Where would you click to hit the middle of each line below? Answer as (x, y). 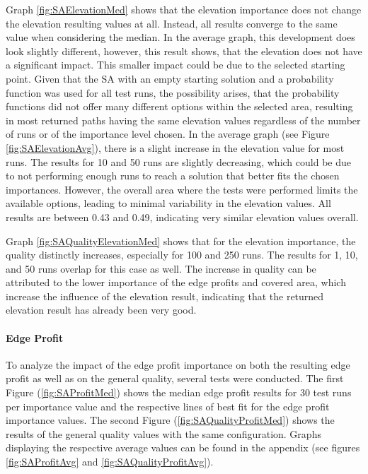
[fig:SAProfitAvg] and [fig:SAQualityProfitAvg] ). (110, 462)
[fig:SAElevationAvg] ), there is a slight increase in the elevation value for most (175, 147)
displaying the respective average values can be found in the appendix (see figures (183, 448)
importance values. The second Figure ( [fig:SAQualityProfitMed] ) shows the (170, 420)
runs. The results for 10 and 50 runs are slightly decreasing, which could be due (178, 161)
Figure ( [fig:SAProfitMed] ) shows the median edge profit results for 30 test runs (179, 392)
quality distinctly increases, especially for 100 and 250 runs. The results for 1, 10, (182, 255)
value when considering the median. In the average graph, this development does (180, 37)
